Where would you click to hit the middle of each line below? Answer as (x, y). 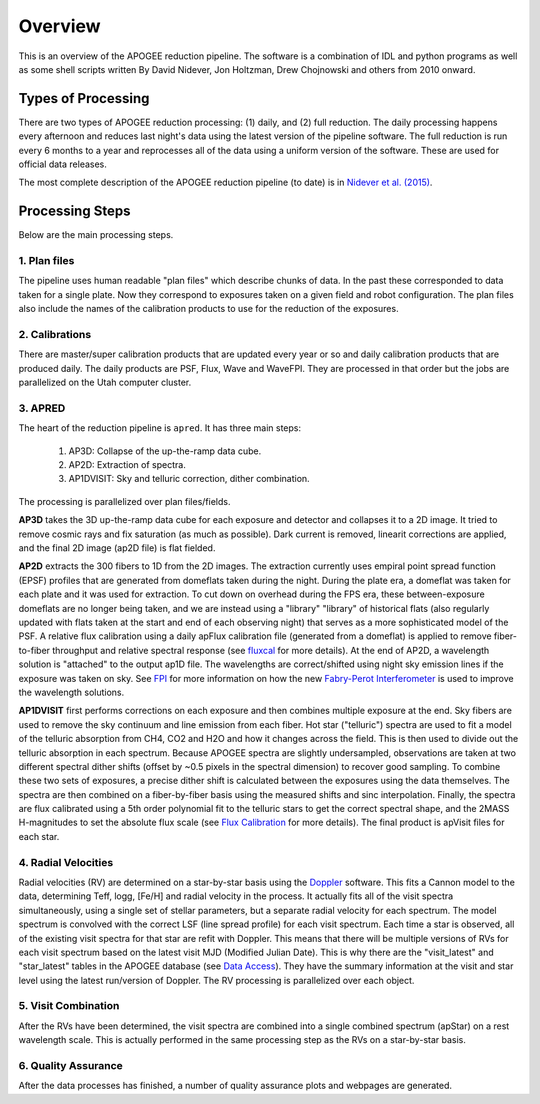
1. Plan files (46, 261)
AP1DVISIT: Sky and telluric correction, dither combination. (189, 479)
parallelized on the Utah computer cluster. (105, 382)
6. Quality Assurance (71, 1066)
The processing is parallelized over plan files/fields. (124, 501)
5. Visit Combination (69, 1006)
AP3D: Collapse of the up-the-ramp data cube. (165, 451)
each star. (39, 836)
